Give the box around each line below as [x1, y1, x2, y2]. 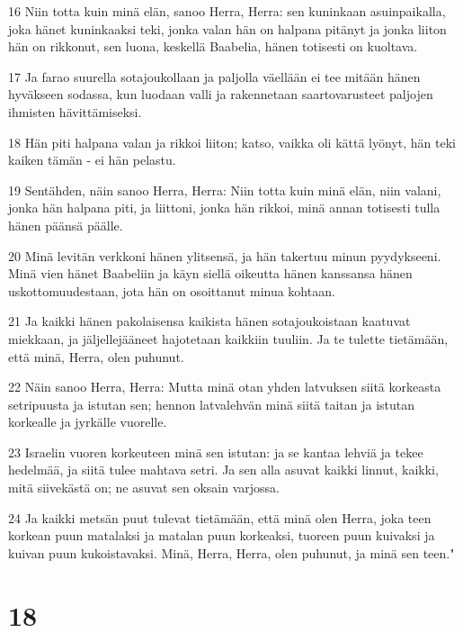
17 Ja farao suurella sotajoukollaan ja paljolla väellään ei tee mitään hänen [8, 67, 421, 86]
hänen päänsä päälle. [8, 215, 123, 234]
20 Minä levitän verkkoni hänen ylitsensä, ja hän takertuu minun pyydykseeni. [8, 246, 441, 265]
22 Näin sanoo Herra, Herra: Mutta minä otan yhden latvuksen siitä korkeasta [8, 377, 441, 396]
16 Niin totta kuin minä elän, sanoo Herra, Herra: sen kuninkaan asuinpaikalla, [8, 2, 446, 20]
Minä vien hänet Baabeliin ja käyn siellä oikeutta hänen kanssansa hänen [8, 264, 413, 283]
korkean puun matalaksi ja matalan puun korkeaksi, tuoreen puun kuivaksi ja [8, 526, 435, 545]
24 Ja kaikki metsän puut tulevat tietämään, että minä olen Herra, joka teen [8, 508, 432, 527]
